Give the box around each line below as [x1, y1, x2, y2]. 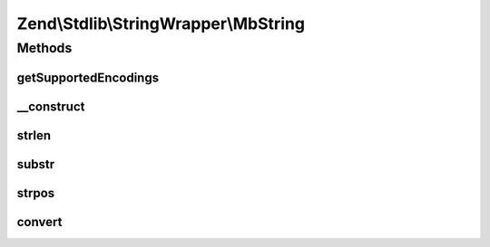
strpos [16, 185, 55, 201]
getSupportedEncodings [16, 70, 159, 85]
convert [16, 214, 63, 230]
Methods [16, 40, 73, 56]
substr [16, 157, 55, 172]
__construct [16, 99, 85, 114]
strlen [16, 128, 52, 143]
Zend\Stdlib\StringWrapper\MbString [16, 14, 306, 33]
